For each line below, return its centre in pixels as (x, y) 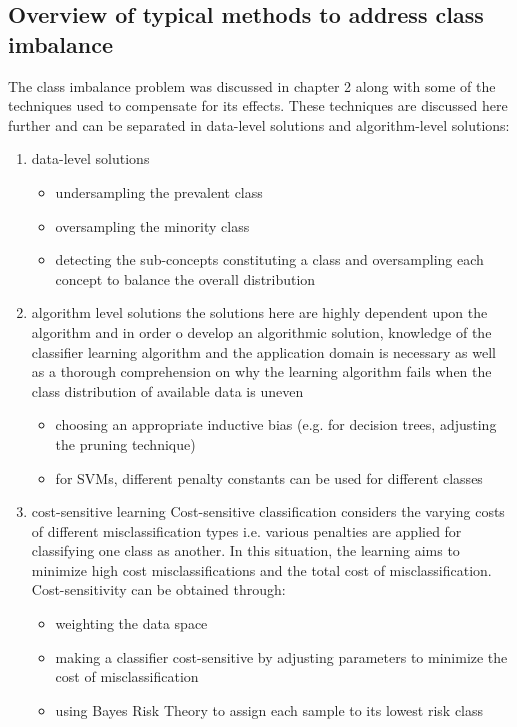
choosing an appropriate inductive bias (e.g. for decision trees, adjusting (276, 424)
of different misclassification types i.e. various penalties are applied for (246, 530)
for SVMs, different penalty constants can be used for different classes (269, 477)
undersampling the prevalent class (159, 191)
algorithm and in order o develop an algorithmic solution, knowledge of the (261, 331)
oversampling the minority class (152, 225)
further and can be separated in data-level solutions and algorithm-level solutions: (259, 124)
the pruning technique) (125, 443)
